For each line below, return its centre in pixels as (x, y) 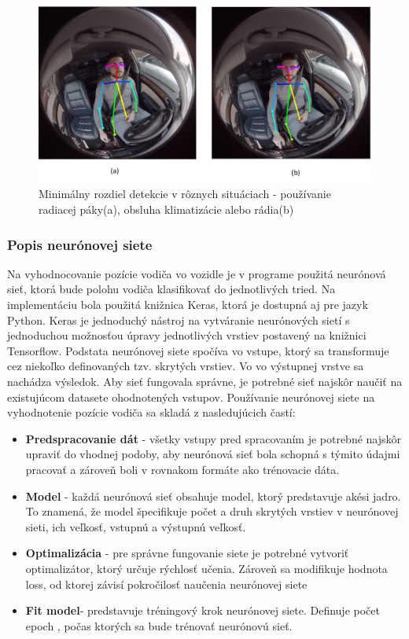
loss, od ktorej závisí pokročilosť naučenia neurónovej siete (166, 584)
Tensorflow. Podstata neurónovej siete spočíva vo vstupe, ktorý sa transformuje (198, 350)
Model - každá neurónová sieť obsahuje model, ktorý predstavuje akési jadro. (213, 496)
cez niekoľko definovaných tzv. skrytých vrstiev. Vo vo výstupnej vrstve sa (186, 366)
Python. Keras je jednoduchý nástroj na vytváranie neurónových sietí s (179, 319)
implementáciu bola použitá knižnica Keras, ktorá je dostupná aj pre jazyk (188, 305)
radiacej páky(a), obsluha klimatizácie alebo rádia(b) (166, 209)
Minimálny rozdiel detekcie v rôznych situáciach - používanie (185, 194)
